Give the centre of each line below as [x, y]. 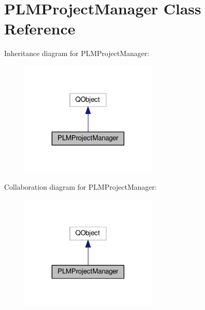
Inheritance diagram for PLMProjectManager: [77, 53]
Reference [40, 29]
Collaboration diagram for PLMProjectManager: [81, 187]
